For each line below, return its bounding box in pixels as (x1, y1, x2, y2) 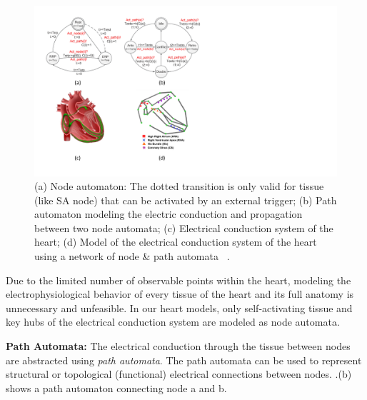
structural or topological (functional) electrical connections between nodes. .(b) (6, 366, 352, 381)
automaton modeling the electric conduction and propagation (34, 206, 303, 221)
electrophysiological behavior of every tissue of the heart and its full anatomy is (6, 286, 354, 301)
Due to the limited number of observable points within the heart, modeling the (6, 272, 351, 287)
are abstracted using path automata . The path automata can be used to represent (6, 352, 362, 367)
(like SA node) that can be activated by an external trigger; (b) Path (34, 192, 337, 207)
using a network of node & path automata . (34, 249, 230, 264)
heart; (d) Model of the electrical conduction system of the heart (34, 234, 317, 249)
